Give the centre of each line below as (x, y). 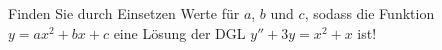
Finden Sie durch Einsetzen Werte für (124, 13)
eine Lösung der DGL (179, 32)
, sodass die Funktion (369, 13)
